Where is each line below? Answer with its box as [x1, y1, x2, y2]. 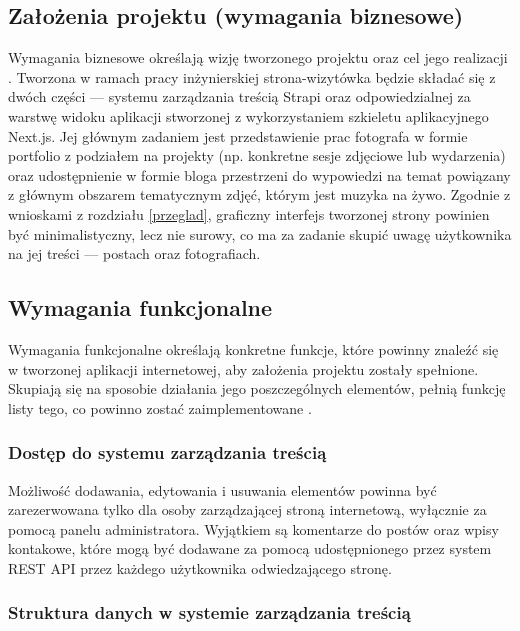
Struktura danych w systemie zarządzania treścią [8, 600, 411, 625]
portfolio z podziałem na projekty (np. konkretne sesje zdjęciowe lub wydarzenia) [8, 145, 506, 166]
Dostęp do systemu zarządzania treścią [8, 440, 327, 465]
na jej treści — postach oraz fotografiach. [8, 243, 261, 264]
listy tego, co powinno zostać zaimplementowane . [8, 397, 312, 418]
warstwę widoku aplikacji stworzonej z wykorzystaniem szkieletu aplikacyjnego [8, 105, 489, 126]
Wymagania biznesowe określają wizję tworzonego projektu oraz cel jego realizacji [8, 47, 508, 68]
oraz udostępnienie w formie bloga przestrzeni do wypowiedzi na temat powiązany [8, 164, 511, 185]
